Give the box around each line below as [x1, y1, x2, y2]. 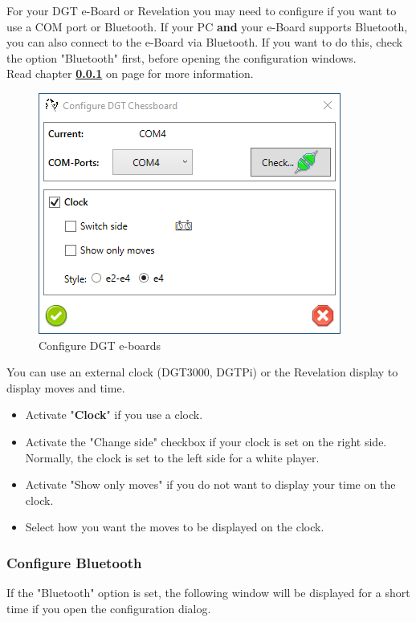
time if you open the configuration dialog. [6, 600, 211, 616]
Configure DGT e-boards [39, 336, 161, 353]
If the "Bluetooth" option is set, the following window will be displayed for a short [6, 584, 410, 601]
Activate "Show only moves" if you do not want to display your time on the [25, 476, 396, 493]
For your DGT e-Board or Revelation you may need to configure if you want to [6, 2, 397, 18]
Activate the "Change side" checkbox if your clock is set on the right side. [25, 433, 387, 449]
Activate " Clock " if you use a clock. [25, 406, 203, 423]
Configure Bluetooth [6, 552, 142, 572]
